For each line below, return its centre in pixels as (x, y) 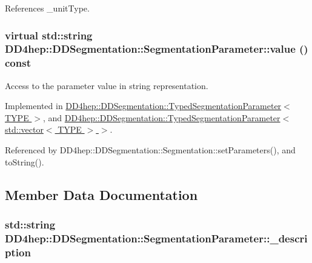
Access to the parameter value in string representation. (107, 85)
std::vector (24, 129)
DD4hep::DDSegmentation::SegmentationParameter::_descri (156, 238)
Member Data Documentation (101, 194)
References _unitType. (47, 8)
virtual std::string (49, 35)
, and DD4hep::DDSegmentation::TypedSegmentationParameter (162, 117)
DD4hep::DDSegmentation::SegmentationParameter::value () (157, 49)
